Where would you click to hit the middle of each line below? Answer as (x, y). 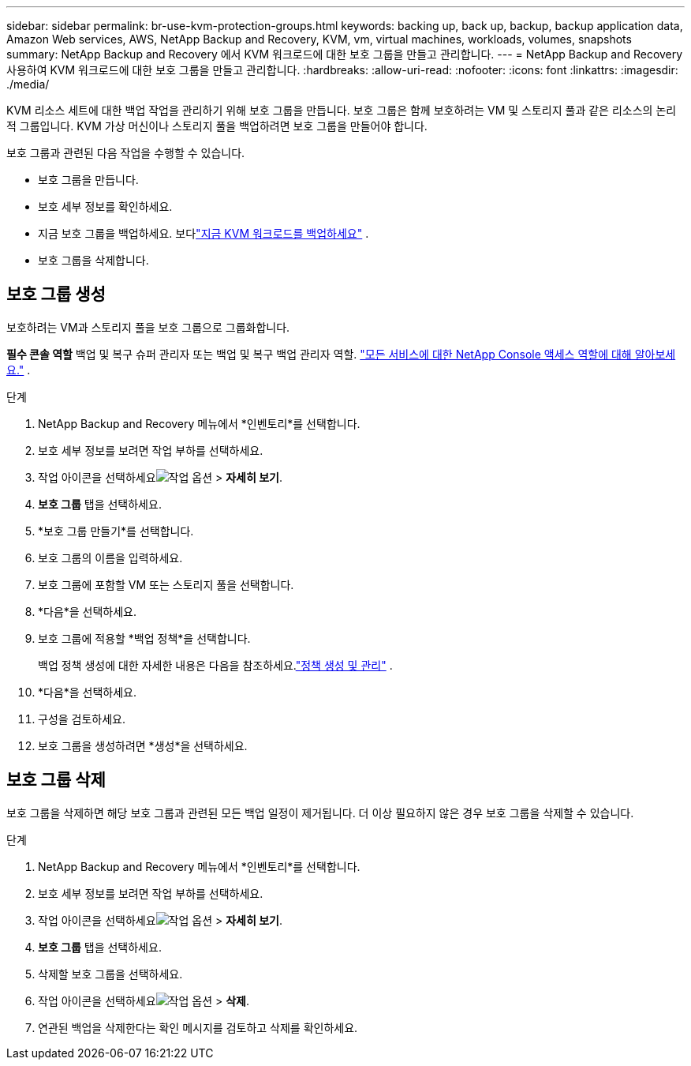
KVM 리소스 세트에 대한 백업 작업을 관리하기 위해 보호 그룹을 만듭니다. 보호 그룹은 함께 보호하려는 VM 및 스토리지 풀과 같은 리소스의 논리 (342, 110)
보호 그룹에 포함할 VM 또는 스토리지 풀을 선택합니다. (166, 584)
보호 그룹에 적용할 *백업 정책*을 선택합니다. (144, 638)
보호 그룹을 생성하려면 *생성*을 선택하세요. (143, 745)
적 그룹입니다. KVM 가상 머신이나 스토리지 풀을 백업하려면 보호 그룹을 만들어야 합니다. (217, 126)
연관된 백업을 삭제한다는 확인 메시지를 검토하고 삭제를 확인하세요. (198, 1027)
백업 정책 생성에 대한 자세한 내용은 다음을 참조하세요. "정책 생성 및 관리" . (215, 665)
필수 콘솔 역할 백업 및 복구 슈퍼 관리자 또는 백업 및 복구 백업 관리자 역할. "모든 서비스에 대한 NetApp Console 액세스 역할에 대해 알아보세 (341, 354)
